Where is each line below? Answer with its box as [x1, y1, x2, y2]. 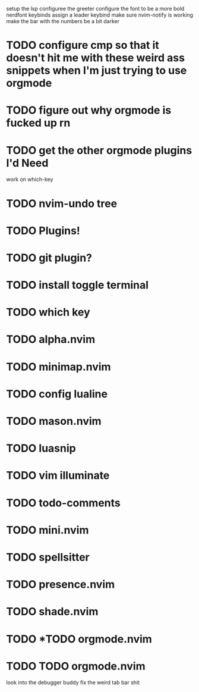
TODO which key [6, 306, 90, 319]
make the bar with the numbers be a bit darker [6, 18, 120, 24]
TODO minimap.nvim [6, 360, 111, 374]
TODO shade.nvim [6, 605, 99, 618]
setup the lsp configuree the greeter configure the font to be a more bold [6, 5, 185, 12]
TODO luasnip [6, 441, 76, 455]
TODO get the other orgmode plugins [6, 143, 192, 157]
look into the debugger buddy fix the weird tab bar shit [6, 679, 140, 686]
